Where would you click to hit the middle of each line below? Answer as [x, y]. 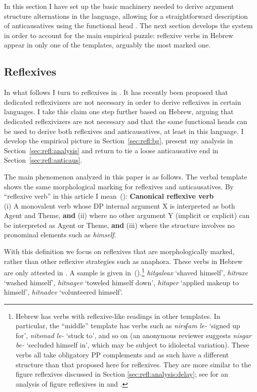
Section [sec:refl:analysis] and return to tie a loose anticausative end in [111, 150]
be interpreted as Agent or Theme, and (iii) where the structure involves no [119, 225]
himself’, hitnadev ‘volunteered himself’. [64, 292]
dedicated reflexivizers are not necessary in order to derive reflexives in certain [123, 102]
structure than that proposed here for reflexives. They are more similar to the [133, 364]
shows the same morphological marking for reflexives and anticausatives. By [119, 186]
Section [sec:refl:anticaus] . [43, 160]
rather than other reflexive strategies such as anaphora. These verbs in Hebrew [123, 261]
